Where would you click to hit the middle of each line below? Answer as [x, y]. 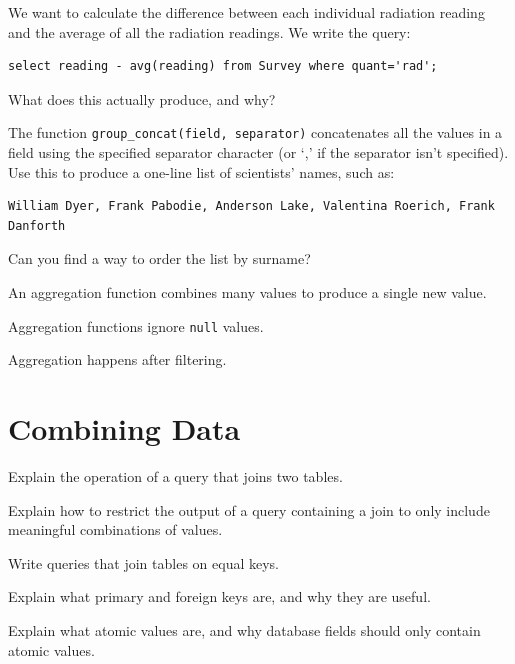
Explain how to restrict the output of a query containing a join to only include [249, 509]
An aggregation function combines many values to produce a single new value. [247, 292]
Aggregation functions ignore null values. [136, 325]
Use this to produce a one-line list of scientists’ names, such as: [201, 171]
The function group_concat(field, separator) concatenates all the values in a [255, 132]
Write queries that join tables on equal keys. [143, 562]
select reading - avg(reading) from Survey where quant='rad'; [223, 66]
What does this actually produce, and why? [142, 98]
